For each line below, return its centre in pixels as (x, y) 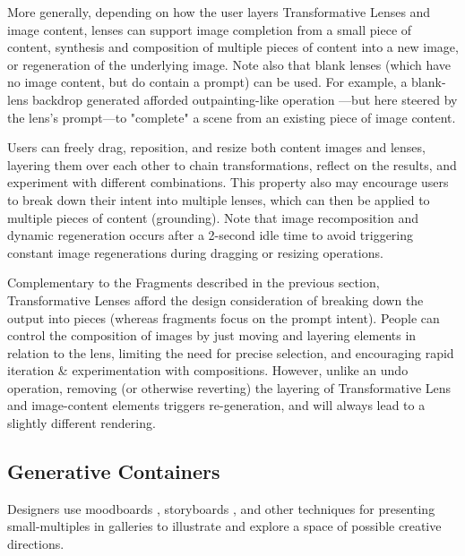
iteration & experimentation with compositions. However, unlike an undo (208, 370)
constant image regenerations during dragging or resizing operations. (195, 252)
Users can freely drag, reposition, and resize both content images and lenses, (216, 147)
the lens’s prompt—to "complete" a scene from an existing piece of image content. (232, 117)
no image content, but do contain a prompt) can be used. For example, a (207, 82)
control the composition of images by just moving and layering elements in (212, 335)
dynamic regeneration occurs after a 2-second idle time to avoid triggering (211, 235)
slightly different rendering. (82, 423)
